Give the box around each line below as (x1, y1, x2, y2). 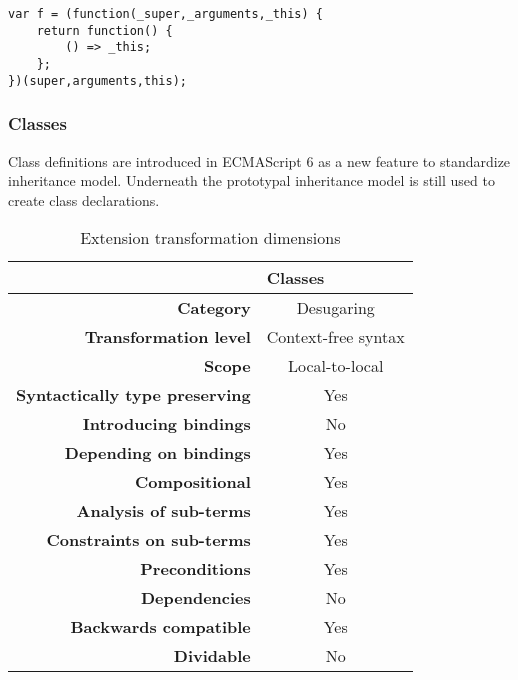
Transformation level (84, 325, 251, 349)
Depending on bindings (64, 441, 251, 465)
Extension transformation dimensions (80, 226, 341, 250)
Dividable (173, 644, 251, 668)
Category (177, 296, 251, 320)
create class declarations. (8, 189, 160, 210)
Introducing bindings (82, 412, 251, 436)
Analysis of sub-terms (76, 499, 251, 523)
